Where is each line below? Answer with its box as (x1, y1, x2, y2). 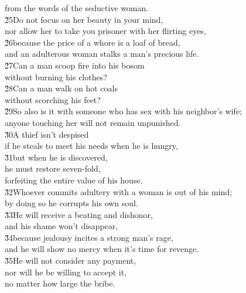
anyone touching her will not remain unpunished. (5, 116, 181, 128)
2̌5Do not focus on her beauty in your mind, (5, 13, 163, 25)
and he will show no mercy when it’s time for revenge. (5, 243, 199, 255)
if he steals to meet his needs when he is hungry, (5, 139, 178, 152)
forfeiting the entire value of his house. (5, 173, 143, 186)
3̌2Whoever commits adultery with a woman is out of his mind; (5, 185, 233, 197)
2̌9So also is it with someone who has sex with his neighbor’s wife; (5, 105, 242, 117)
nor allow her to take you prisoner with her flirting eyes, (5, 25, 206, 37)
